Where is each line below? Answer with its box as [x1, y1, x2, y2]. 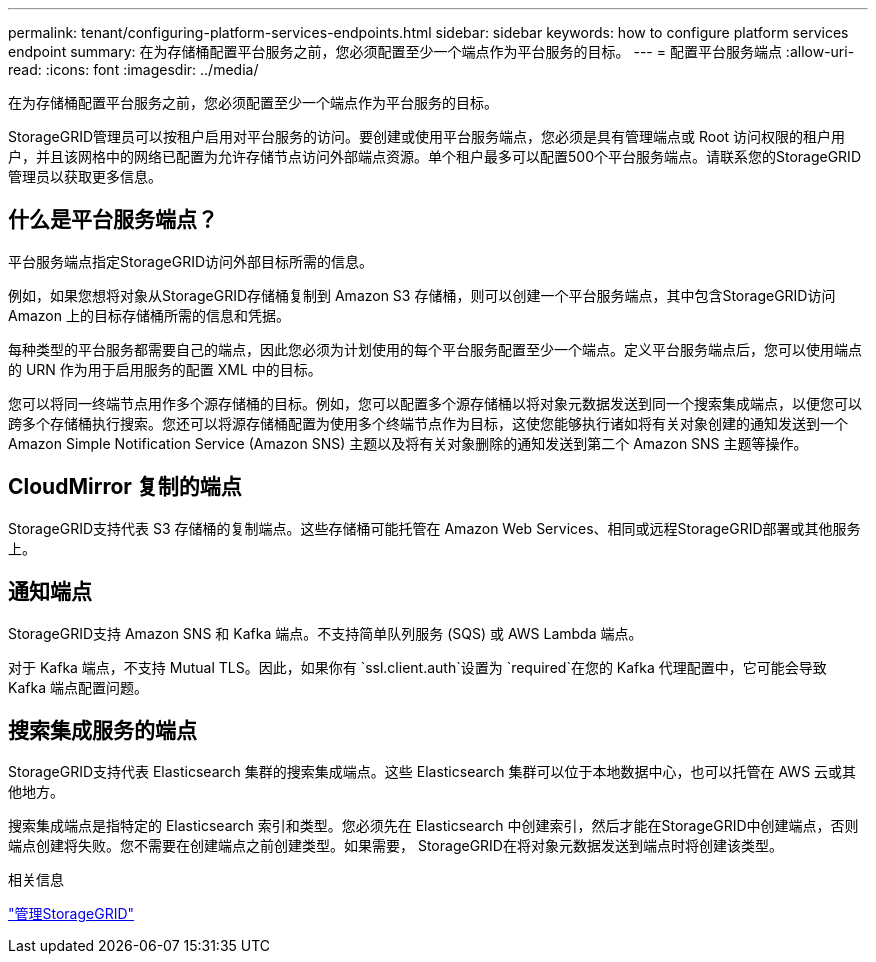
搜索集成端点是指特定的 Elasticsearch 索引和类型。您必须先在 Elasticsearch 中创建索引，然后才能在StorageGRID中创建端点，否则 [8, 817, 859, 835]
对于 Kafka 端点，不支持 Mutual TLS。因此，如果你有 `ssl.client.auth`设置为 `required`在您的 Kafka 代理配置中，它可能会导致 [8, 658, 827, 676]
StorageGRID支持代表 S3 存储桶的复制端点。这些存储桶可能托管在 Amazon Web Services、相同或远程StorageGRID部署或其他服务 [8, 519, 861, 537]
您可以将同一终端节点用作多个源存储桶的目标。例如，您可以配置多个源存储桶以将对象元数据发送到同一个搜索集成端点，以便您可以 [8, 394, 862, 412]
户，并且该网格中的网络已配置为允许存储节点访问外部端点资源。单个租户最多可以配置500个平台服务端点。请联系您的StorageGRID [8, 148, 861, 165]
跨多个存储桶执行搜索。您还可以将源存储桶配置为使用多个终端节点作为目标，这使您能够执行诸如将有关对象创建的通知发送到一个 [8, 414, 848, 432]
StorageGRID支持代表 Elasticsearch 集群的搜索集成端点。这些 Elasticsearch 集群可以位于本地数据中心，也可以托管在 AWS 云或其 [8, 763, 857, 781]
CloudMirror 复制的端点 [8, 474, 242, 500]
